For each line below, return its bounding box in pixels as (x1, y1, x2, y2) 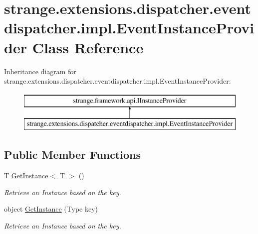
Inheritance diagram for (4, 66, 76, 76)
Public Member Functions (4, 147, 141, 162)
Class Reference (32, 37, 144, 57)
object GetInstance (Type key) (4, 204, 98, 214)
